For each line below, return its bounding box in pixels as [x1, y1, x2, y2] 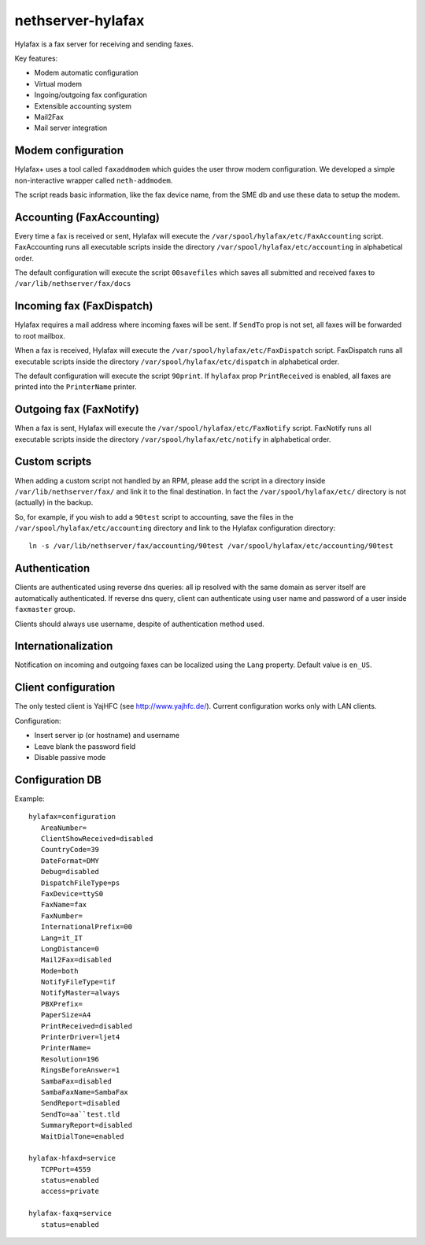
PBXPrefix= [40, 999, 83, 1008]
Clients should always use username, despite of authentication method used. [14, 619, 265, 628]
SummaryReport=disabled [40, 1121, 133, 1130]
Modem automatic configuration [34, 68, 139, 78]
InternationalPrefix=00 [40, 922, 133, 932]
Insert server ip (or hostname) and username [34, 731, 180, 740]
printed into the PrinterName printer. [14, 382, 137, 391]
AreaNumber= [40, 823, 87, 832]
